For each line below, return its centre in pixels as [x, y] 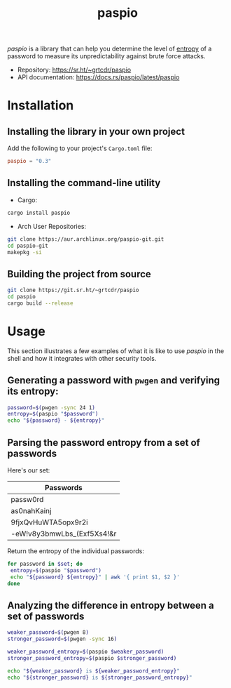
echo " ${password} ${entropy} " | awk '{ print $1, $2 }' [95, 577]
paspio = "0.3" [29, 161]
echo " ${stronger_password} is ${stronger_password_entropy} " [100, 677]
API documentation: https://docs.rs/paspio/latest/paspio [98, 77]
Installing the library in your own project [96, 131]
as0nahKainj [31, 511]
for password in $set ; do [45, 564]
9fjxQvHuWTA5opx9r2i [50, 522]
